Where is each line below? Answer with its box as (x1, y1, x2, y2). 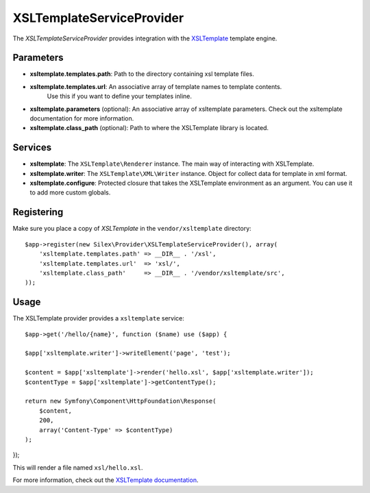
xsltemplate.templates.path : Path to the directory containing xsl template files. (29, 70, 255, 78)
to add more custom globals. (29, 188, 111, 197)
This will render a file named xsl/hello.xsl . (12, 463, 143, 472)
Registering (12, 206, 64, 218)
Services (12, 142, 52, 153)
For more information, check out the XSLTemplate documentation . (12, 476, 199, 484)
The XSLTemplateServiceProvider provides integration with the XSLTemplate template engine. (12, 34, 277, 42)
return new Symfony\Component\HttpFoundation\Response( (25, 397, 217, 405)
